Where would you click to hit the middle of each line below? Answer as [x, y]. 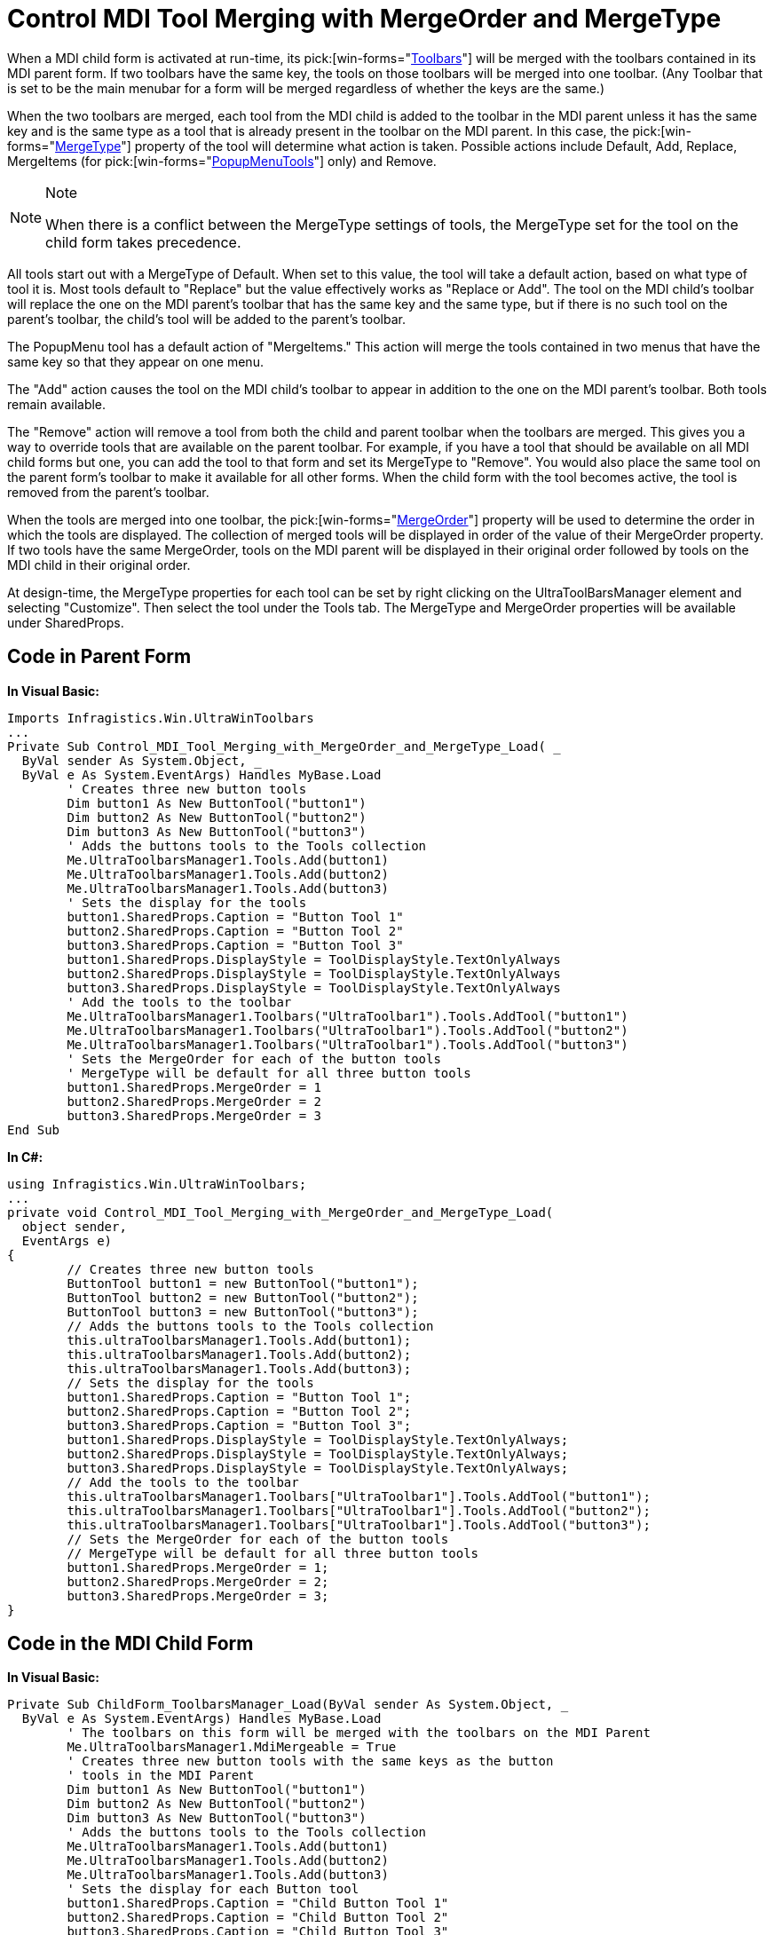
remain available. [57, 404]
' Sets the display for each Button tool [213, 1889]
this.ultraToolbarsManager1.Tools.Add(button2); [239, 1354]
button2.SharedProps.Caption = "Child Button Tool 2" [258, 1918]
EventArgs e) [67, 1240]
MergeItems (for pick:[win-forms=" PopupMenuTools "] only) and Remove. [222, 161]
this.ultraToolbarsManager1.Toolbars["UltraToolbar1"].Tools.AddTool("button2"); [359, 1510]
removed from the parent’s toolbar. [108, 492]
